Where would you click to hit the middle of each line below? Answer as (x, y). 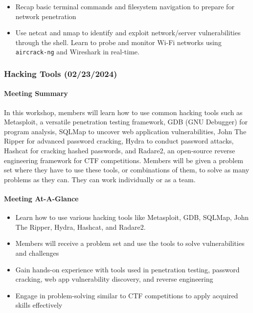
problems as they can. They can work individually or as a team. (100, 179)
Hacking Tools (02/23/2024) (61, 73)
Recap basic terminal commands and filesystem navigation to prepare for (125, 6)
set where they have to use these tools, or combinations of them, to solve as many (127, 170)
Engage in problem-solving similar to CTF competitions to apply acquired (127, 295)
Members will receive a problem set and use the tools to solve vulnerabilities (130, 243)
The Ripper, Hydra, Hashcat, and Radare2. (80, 227)
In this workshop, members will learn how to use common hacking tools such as (123, 112)
